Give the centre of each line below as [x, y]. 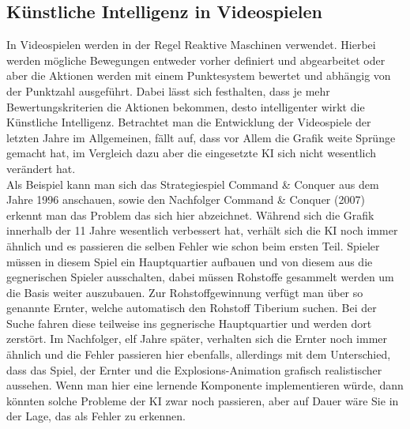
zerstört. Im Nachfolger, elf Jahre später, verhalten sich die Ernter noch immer [197, 339]
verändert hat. [41, 168]
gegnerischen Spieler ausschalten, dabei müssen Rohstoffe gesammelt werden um [200, 277]
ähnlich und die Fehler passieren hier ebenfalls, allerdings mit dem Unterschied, [199, 354]
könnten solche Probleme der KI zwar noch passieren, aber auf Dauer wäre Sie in [203, 400]
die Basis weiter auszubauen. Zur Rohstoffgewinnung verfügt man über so [185, 292]
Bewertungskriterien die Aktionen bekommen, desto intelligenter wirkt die [186, 106]
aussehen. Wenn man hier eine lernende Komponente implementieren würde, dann [205, 385]
